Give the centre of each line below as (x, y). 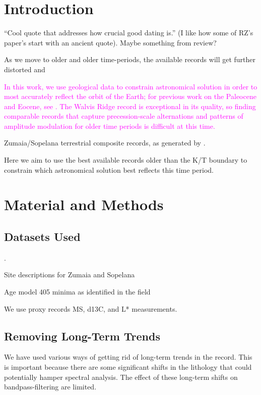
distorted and (25, 69)
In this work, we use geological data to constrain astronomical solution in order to (131, 86)
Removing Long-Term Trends (82, 336)
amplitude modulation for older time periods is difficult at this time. (110, 126)
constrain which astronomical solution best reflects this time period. (109, 169)
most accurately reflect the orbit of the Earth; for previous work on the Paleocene (130, 96)
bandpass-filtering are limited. (50, 387)
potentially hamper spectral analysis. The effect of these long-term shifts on (121, 377)
